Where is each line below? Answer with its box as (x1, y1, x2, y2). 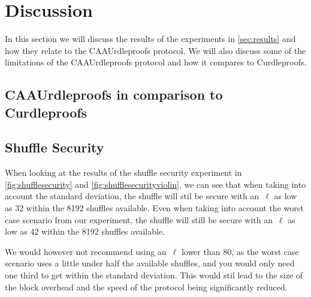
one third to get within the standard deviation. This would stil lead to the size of (5, 269, 303, 281)
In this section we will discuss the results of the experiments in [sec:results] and (5, 32, 296, 45)
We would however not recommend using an (5, 245, 167, 257)
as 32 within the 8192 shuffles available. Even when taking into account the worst (5, 202, 304, 214)
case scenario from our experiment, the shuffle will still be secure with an (5, 213, 273, 226)
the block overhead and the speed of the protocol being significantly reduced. (5, 280, 288, 293)
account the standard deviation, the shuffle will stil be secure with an (5, 190, 259, 202)
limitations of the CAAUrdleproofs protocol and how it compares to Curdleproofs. (5, 56, 307, 68)
